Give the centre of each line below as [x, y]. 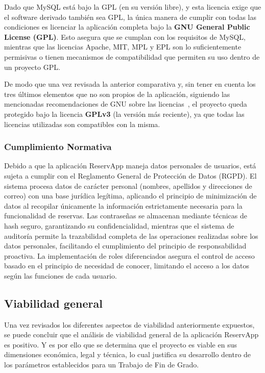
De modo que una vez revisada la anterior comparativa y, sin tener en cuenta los [130, 84]
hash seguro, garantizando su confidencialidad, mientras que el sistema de [119, 225]
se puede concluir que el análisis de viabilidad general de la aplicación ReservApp [131, 334]
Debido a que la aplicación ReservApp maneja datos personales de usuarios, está [130, 166]
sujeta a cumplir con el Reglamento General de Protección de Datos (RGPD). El [130, 175]
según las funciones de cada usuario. [61, 275]
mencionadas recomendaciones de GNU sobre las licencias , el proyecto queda [126, 104]
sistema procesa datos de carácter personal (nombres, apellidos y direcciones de [128, 185]
